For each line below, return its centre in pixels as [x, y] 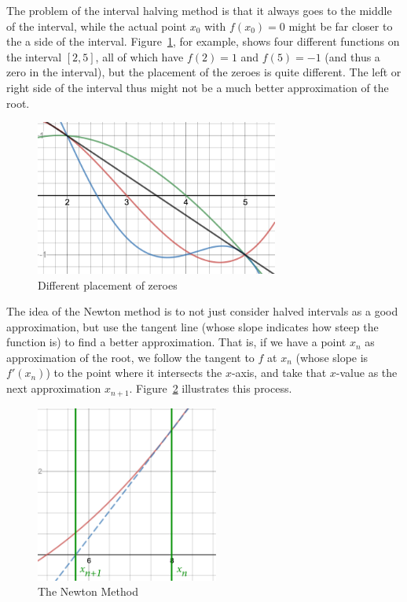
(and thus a [352, 56]
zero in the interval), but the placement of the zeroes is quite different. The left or [204, 72]
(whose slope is [332, 357]
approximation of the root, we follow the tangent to [130, 357]
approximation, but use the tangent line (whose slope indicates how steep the [192, 326]
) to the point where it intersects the [134, 373]
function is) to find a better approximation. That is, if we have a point [176, 342]
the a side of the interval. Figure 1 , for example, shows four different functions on [203, 41]
